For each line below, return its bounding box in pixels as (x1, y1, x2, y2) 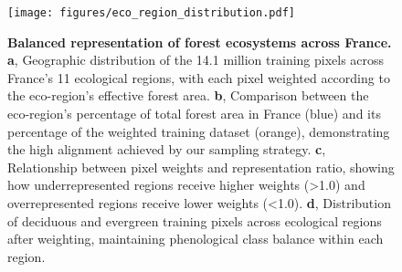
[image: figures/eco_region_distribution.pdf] (7, 6, 295, 19)
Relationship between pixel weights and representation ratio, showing (7, 157, 395, 176)
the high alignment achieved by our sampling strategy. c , (7, 140, 326, 159)
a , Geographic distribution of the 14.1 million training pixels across (7, 50, 385, 69)
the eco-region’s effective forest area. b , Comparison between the (7, 86, 369, 105)
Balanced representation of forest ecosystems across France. (7, 32, 392, 51)
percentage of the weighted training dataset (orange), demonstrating (7, 121, 390, 141)
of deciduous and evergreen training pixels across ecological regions (7, 211, 382, 230)
